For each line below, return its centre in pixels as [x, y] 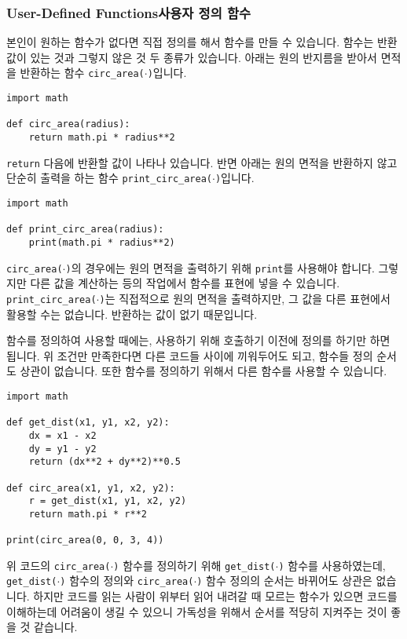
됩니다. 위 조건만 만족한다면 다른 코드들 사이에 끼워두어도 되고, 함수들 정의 [190, 355]
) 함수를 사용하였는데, [332, 565]
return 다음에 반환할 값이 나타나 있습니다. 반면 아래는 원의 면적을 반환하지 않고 [202, 162]
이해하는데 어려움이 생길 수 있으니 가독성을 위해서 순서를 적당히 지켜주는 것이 [197, 611]
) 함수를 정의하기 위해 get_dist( [194, 565]
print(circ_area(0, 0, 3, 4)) [85, 540]
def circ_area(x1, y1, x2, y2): [91, 488]
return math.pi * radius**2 [102, 138]
